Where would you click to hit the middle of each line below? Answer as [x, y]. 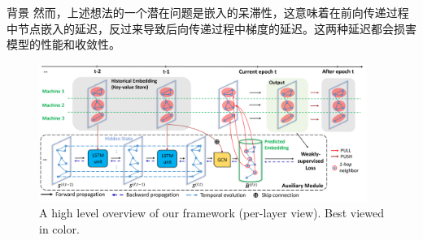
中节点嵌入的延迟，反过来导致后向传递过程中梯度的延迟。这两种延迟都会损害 [211, 28]
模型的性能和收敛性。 [63, 44]
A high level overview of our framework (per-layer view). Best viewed [211, 213]
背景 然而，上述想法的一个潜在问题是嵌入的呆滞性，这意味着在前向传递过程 [208, 12]
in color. [59, 228]
